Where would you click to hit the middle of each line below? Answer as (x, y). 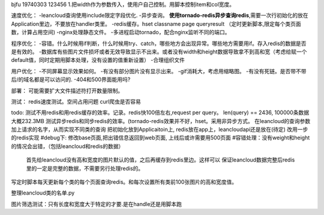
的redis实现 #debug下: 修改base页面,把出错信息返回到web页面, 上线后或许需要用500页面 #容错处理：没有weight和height (160, 138)
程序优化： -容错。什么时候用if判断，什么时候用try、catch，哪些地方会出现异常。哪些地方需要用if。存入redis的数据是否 (159, 43)
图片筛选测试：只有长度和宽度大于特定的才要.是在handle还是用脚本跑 (97, 204)
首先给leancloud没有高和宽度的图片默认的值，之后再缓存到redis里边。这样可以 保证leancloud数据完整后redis (160, 160)
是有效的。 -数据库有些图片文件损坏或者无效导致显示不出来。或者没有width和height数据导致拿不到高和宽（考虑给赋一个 (159, 52)
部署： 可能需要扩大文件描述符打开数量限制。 (67, 91)
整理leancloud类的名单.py (43, 193)
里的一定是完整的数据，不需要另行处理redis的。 (85, 168)
